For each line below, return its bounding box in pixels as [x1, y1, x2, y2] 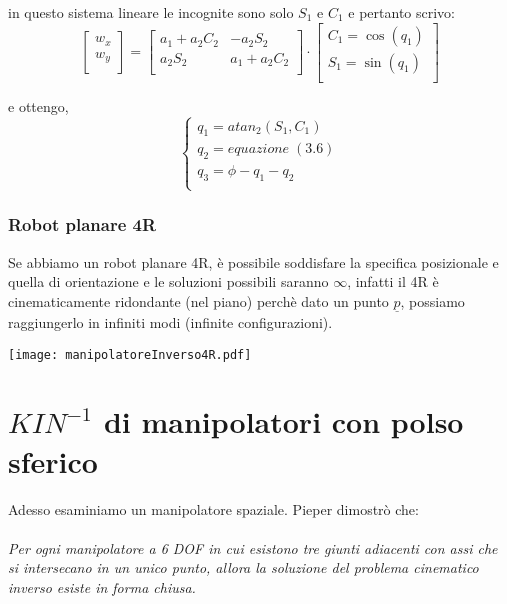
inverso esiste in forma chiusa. [8, 576, 196, 597]
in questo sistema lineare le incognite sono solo [8, 2, 294, 22]
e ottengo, [8, 95, 69, 116]
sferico [8, 440, 98, 481]
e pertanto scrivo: [348, 2, 456, 22]
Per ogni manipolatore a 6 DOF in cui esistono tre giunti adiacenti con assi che [8, 537, 498, 558]
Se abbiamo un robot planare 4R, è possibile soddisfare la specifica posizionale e [8, 251, 499, 272]
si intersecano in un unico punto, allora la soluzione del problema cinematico [8, 557, 479, 578]
